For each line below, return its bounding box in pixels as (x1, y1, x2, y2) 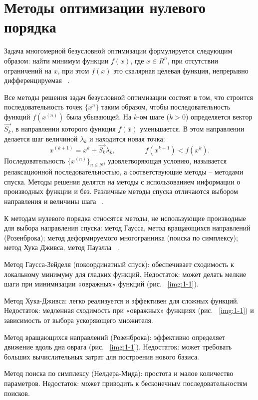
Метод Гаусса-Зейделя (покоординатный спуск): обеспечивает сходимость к (4, 259, 234, 269)
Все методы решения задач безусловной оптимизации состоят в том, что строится (4, 91, 253, 102)
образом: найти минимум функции (4, 55, 109, 65)
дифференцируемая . (4, 75, 70, 85)
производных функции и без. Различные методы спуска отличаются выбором (4, 186, 238, 196)
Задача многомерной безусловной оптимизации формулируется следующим (4, 45, 233, 56)
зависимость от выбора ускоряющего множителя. (4, 315, 153, 325)
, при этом (57, 65, 89, 75)
